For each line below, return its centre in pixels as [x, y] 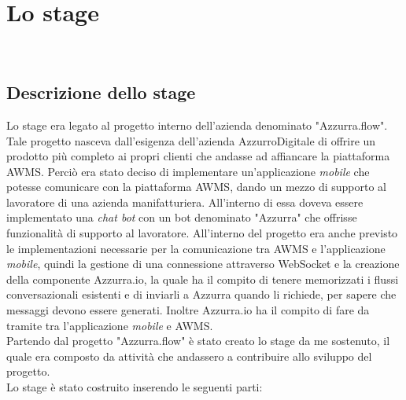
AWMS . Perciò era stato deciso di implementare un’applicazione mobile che [188, 171]
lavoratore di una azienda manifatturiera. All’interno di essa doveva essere [185, 202]
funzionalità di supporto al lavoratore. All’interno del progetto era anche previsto [202, 233]
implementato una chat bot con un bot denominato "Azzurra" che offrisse [182, 217]
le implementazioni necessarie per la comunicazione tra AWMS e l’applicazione [196, 248]
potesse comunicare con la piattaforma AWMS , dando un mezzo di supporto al [196, 187]
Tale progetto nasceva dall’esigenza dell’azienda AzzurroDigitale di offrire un [191, 140]
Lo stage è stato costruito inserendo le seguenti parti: [135, 387]
